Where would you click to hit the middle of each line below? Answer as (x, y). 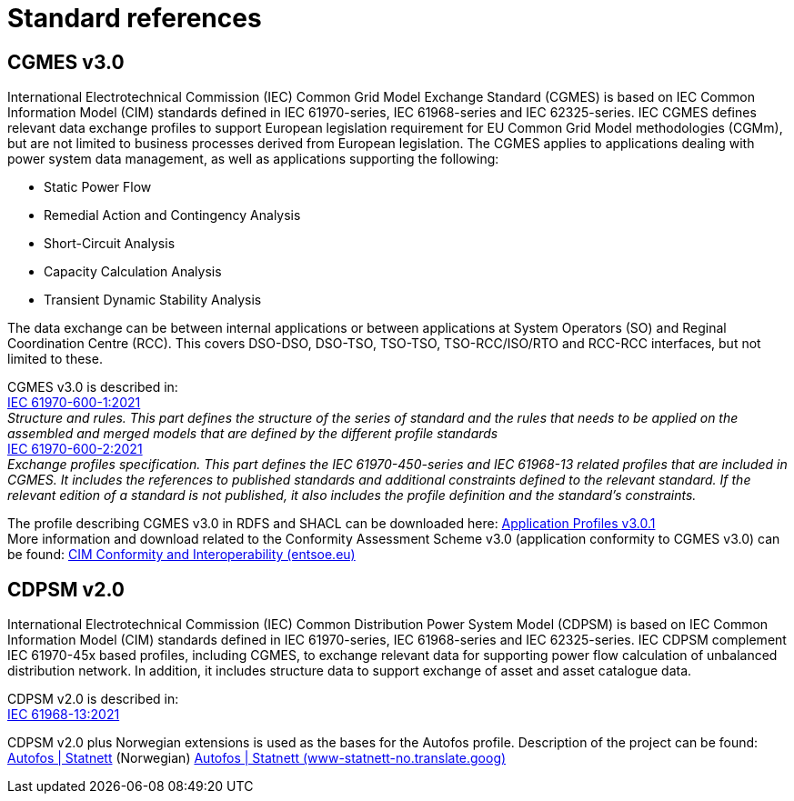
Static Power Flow (98, 187)
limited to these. (55, 359)
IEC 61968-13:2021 (64, 715)
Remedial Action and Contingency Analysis (172, 215)
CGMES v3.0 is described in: (93, 387)
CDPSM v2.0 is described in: (93, 699)
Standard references (135, 18)
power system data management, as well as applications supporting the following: (253, 159)
